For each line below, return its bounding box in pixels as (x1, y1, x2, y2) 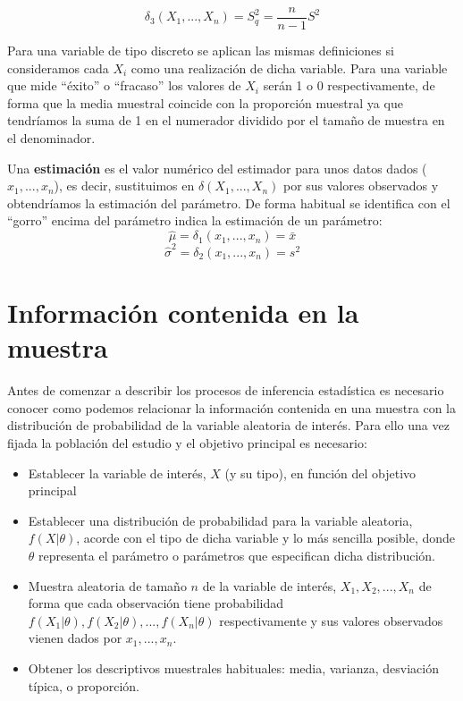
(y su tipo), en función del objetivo (224, 463, 417, 482)
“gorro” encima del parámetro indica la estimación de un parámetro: (7, 211, 383, 230)
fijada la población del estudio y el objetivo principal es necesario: (7, 434, 367, 452)
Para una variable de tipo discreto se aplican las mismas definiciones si (7, 41, 394, 60)
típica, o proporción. (28, 676, 139, 695)
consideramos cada (7, 58, 109, 77)
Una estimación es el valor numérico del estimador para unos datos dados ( (7, 158, 427, 177)
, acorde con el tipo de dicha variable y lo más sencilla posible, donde (76, 528, 456, 547)
